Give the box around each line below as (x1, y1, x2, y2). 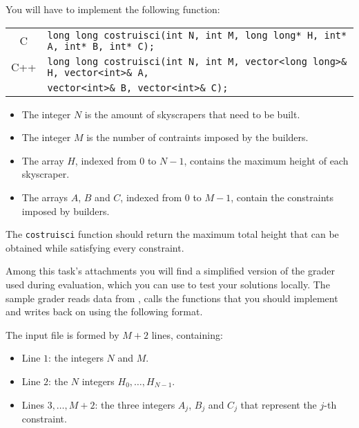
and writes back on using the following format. (6, 304, 203, 319)
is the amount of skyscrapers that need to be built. (84, 106, 300, 121)
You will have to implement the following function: (6, 2, 220, 16)
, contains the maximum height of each (184, 153, 349, 167)
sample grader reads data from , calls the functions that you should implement (6, 290, 338, 305)
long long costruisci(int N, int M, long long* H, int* (47, 29, 347, 41)
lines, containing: (151, 327, 223, 342)
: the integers (48, 351, 104, 365)
